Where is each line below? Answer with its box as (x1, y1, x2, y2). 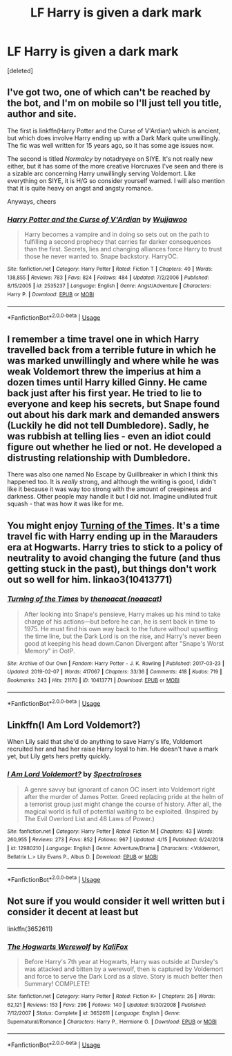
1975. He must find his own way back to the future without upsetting (23, 624, 218, 633)
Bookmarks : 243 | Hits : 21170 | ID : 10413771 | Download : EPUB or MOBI (7, 677, 180, 684)
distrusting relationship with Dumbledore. (7, 452, 191, 463)
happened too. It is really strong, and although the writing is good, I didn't (7, 478, 216, 486)
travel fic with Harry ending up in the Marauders (7, 530, 218, 542)
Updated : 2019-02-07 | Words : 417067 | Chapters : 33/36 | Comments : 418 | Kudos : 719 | (7, 669, 222, 675)
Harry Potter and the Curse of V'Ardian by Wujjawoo (7, 214, 188, 224)
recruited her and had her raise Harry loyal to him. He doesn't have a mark (7, 745, 219, 753)
